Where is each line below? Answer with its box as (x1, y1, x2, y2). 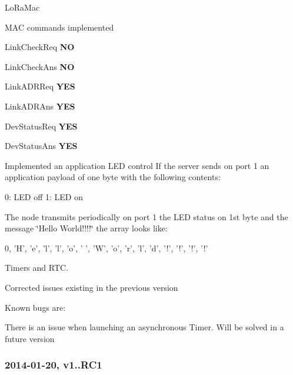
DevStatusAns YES (5, 140, 78, 152)
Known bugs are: (5, 301, 66, 313)
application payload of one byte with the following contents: (5, 171, 221, 183)
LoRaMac (5, 1, 40, 13)
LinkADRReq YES (5, 80, 75, 92)
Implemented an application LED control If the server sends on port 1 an (5, 159, 269, 171)
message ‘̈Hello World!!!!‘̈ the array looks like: (5, 222, 168, 234)
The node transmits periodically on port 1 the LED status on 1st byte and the (5, 210, 288, 223)
